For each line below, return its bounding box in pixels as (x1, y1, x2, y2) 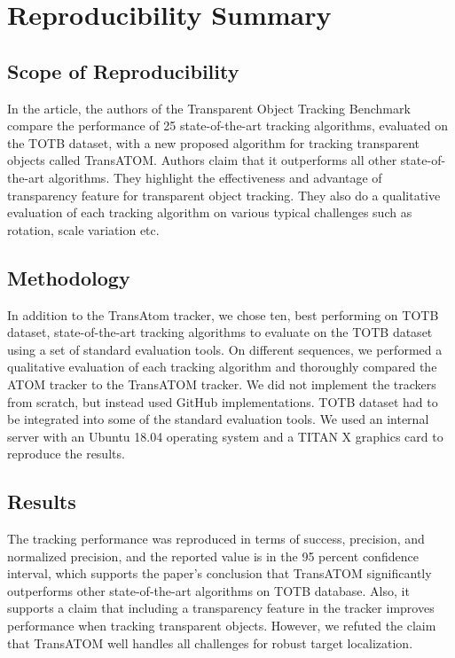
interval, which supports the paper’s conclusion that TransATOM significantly (7, 564, 432, 583)
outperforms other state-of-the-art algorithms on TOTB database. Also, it (7, 581, 410, 599)
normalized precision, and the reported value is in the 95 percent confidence (7, 546, 419, 565)
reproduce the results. (7, 444, 125, 463)
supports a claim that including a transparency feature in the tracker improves (7, 599, 435, 617)
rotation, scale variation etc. (7, 220, 160, 239)
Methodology (7, 263, 130, 291)
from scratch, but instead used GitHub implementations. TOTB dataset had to (7, 392, 438, 411)
